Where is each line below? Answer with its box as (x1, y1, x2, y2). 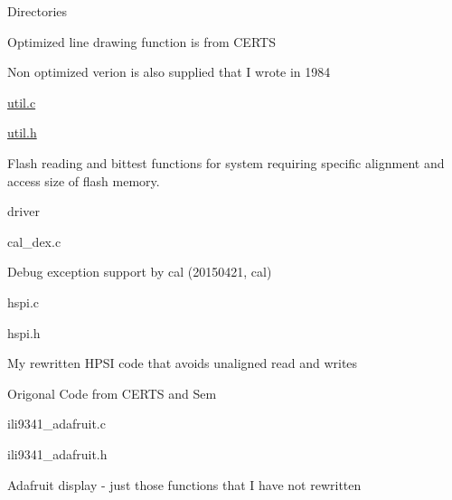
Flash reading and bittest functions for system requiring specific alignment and (7, 153, 445, 172)
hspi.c (7, 292, 40, 311)
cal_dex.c (7, 231, 61, 250)
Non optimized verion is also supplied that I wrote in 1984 (7, 62, 331, 81)
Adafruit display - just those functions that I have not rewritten (7, 475, 362, 494)
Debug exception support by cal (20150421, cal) (7, 262, 272, 281)
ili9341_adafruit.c (7, 414, 106, 433)
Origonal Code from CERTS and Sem (7, 383, 217, 402)
